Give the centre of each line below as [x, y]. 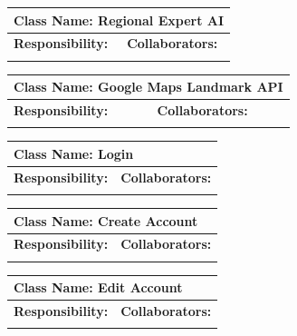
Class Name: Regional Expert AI [119, 20]
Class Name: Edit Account [98, 287]
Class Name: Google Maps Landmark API [148, 87]
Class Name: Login [74, 153]
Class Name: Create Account [106, 220]
